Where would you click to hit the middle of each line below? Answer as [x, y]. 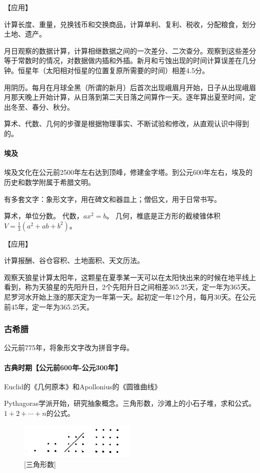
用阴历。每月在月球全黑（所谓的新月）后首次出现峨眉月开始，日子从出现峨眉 [130, 87]
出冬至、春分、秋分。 [39, 106]
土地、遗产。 [25, 34]
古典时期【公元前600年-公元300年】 [63, 367]
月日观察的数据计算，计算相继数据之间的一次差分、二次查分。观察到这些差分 [130, 50]
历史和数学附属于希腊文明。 [49, 182]
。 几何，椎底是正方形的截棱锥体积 [163, 216]
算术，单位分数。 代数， [44, 216]
